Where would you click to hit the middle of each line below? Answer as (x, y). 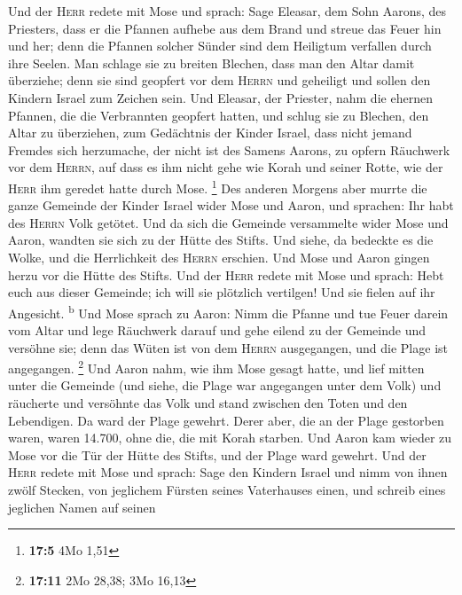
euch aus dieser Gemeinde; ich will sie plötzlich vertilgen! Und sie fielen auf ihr (222, 292)
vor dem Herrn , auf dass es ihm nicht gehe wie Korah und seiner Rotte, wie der (226, 167)
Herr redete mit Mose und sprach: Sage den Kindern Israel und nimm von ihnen (228, 472)
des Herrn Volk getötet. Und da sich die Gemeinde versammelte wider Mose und (228, 222)
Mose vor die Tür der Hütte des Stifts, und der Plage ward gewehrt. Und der (217, 454)
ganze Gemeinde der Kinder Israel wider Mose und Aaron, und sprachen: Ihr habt (231, 205)
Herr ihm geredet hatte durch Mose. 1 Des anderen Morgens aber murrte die (218, 186)
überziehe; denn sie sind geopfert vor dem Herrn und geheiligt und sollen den (219, 80)
